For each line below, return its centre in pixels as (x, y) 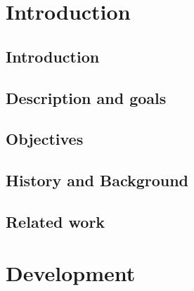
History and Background (97, 180)
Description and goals (86, 97)
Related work (56, 221)
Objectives (45, 139)
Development (71, 273)
